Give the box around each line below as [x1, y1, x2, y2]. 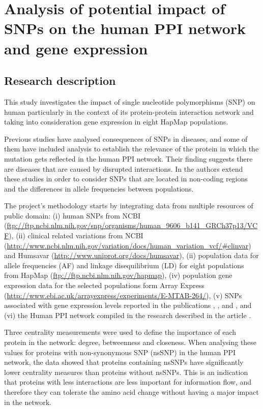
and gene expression [4, 38, 148, 58]
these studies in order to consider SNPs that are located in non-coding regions [4, 173, 248, 184]
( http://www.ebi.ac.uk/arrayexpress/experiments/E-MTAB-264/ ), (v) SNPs [4, 290, 242, 300]
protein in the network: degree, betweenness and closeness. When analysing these [4, 337, 257, 348]
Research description [4, 73, 116, 88]
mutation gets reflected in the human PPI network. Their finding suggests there [4, 153, 253, 164]
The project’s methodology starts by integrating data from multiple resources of [4, 200, 253, 211]
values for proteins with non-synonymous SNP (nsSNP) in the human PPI [4, 347, 236, 357]
